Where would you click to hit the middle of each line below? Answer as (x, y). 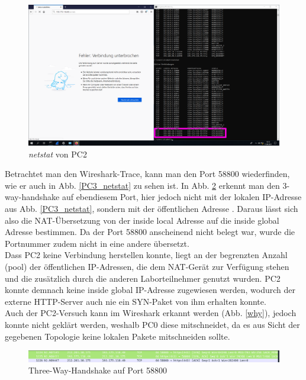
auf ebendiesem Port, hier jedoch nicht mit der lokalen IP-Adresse (182, 197)
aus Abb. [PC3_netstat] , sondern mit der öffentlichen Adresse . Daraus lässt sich (152, 209)
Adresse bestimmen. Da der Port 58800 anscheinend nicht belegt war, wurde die (150, 232)
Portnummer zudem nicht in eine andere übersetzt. (97, 243)
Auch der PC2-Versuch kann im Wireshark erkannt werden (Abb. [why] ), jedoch (151, 313)
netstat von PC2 (58, 154)
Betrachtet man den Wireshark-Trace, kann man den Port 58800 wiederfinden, (147, 174)
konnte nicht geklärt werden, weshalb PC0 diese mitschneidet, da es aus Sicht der (152, 324)
